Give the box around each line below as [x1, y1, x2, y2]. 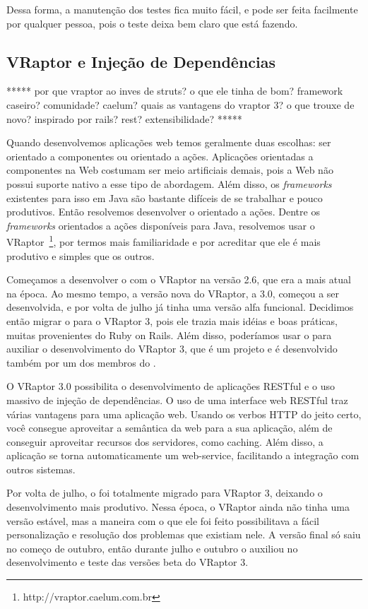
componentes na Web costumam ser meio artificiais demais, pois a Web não [6, 162, 333, 177]
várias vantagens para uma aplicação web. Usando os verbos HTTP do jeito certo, [6, 406, 362, 421]
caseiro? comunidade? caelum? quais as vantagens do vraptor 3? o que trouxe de [6, 97, 355, 112]
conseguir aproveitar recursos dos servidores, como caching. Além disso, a [6, 434, 324, 449]
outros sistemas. [6, 461, 76, 476]
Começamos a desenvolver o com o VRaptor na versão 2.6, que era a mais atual [6, 272, 351, 287]
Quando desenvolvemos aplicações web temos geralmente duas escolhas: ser [6, 135, 331, 150]
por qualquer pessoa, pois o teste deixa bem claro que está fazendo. [6, 16, 298, 30]
